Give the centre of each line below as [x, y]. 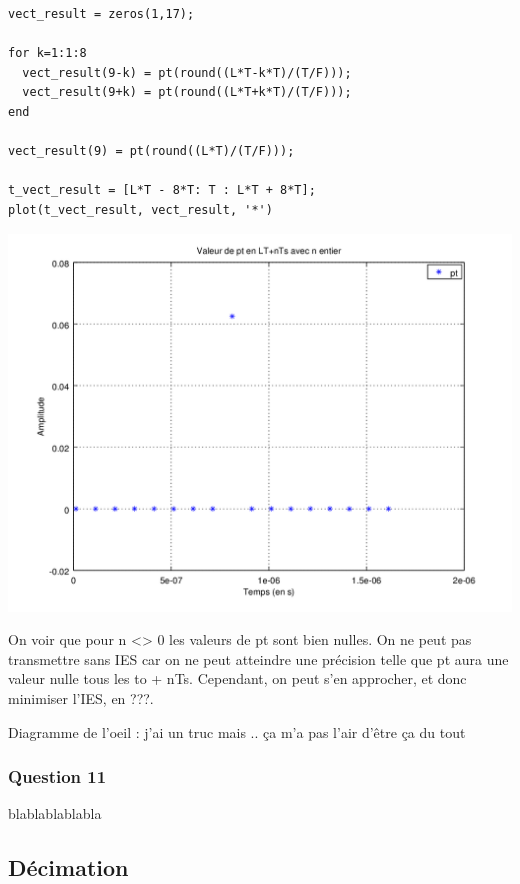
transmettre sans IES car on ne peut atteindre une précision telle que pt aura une [258, 658]
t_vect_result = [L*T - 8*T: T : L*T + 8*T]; [162, 190]
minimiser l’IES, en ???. [81, 697]
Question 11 [57, 776]
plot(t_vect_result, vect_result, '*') [140, 209]
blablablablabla [55, 813]
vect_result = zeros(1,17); [101, 14]
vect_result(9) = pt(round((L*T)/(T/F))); [151, 151]
